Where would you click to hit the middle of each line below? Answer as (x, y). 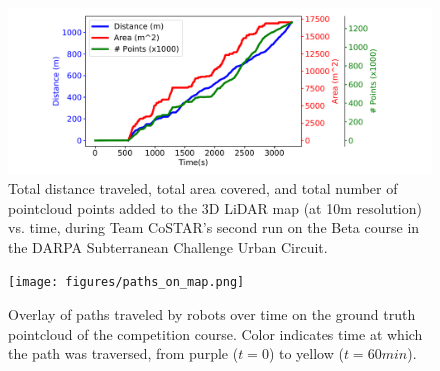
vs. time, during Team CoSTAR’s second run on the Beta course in (214, 227)
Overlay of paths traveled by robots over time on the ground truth (212, 314)
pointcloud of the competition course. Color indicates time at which (215, 333)
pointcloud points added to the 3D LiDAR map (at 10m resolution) (215, 207)
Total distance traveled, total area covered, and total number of (203, 188)
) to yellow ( (306, 353)
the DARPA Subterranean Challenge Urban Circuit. (168, 246)
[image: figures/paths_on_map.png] (126, 282)
